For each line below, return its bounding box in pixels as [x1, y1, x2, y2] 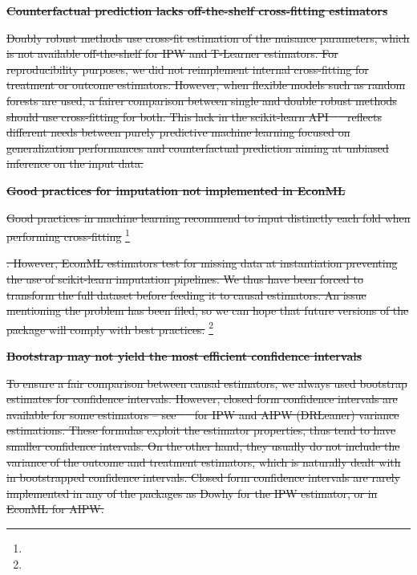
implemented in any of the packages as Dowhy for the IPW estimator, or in [6, 484, 378, 501]
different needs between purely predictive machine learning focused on [6, 124, 350, 141]
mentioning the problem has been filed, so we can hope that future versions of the [6, 302, 409, 319]
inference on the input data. [6, 155, 144, 172]
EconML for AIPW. [6, 500, 104, 517]
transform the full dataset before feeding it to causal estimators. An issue [6, 286, 366, 303]
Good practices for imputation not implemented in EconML [6, 181, 346, 198]
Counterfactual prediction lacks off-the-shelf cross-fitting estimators [6, 2, 388, 18]
